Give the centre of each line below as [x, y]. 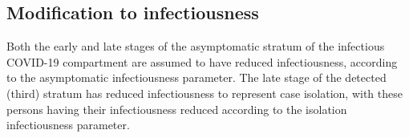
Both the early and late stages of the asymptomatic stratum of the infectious [196, 46]
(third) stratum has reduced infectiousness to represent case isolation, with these [204, 93]
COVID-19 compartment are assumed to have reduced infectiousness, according [202, 61]
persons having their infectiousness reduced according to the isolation [177, 109]
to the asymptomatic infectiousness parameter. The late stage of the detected [196, 77]
